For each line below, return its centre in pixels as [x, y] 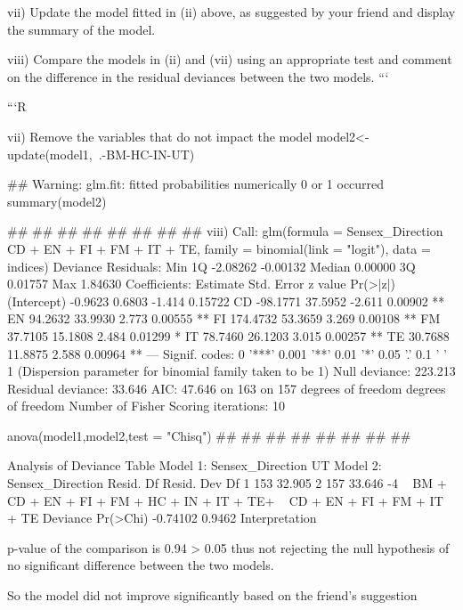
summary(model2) [57, 201]
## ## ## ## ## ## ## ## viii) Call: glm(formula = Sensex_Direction [225, 231]
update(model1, [50, 154]
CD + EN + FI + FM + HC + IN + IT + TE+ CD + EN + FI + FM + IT [225, 500]
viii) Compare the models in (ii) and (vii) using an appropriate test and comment [230, 59]
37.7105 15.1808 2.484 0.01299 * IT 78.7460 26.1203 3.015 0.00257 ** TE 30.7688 [228, 335]
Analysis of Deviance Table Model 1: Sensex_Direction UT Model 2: [195, 465]
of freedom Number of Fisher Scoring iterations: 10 [146, 406]
